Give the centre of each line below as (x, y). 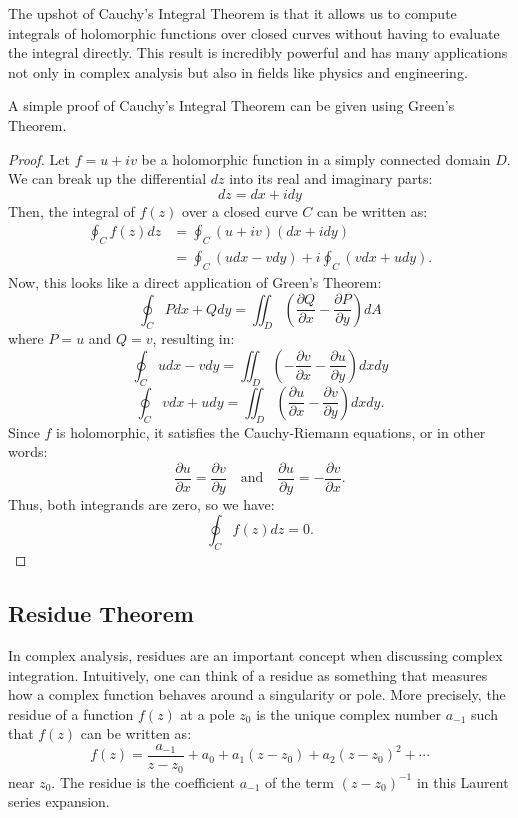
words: (28, 451)
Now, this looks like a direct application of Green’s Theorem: (195, 282)
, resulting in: (193, 338)
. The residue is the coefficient (143, 781)
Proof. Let (39, 158)
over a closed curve (240, 210)
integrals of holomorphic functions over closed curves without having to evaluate (254, 32)
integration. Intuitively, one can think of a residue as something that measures (248, 674)
